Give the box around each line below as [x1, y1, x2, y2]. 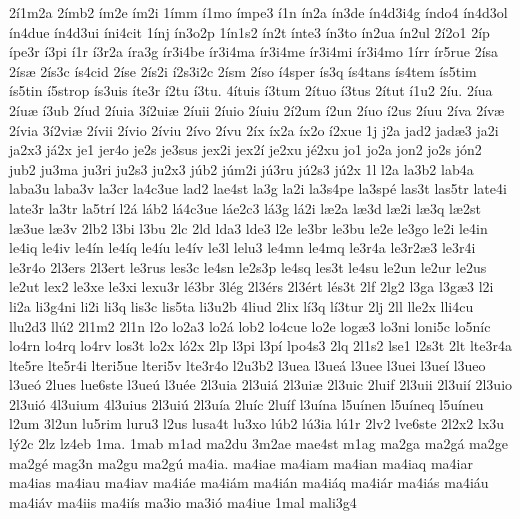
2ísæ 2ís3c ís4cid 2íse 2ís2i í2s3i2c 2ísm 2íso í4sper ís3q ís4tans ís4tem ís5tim [9, 60, 477, 81]
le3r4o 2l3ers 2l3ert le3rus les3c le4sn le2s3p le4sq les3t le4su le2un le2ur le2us [9, 256, 487, 277]
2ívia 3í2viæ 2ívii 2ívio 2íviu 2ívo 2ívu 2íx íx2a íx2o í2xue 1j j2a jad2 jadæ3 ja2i [9, 119, 499, 140]
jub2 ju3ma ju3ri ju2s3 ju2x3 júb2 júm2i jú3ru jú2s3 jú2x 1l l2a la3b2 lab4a [9, 158, 474, 179]
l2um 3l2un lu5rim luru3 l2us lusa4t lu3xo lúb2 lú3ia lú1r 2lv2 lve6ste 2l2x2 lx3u [9, 413, 505, 434]
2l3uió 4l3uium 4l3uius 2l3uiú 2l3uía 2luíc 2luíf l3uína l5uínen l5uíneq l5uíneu [9, 393, 484, 414]
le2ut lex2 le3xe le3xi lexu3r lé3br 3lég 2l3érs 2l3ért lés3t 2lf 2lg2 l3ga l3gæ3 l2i [9, 276, 494, 297]
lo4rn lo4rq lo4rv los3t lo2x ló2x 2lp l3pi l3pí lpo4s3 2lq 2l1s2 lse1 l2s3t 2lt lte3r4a [9, 335, 513, 356]
